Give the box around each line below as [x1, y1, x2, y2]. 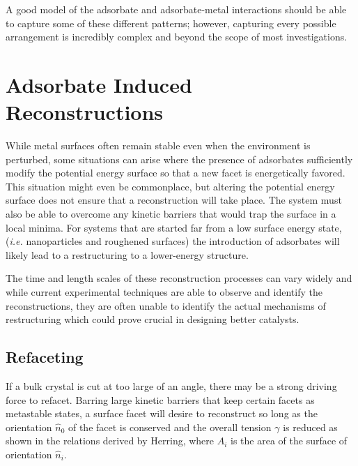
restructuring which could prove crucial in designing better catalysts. [6, 312, 299, 326]
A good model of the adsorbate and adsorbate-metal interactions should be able [6, 2, 347, 16]
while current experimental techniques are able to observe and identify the [6, 285, 322, 299]
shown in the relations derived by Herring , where [6, 433, 215, 448]
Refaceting [6, 346, 84, 368]
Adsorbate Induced [6, 70, 192, 98]
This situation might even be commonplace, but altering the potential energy [6, 179, 335, 193]
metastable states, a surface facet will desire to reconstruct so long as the [6, 406, 318, 421]
